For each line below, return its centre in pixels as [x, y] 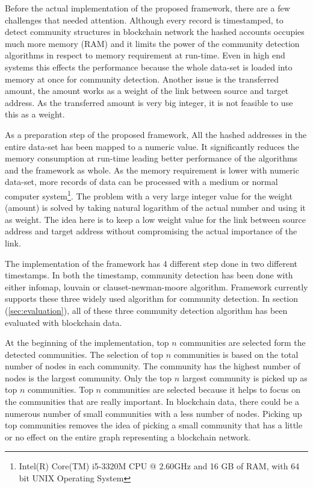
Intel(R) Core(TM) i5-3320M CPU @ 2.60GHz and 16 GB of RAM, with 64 [159, 466]
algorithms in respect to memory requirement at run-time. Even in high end [145, 55]
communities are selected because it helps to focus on [202, 389]
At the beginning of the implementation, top [87, 343]
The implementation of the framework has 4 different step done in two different [151, 263]
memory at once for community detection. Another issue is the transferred [142, 79]
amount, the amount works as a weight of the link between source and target [147, 91]
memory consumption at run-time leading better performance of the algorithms [151, 158]
